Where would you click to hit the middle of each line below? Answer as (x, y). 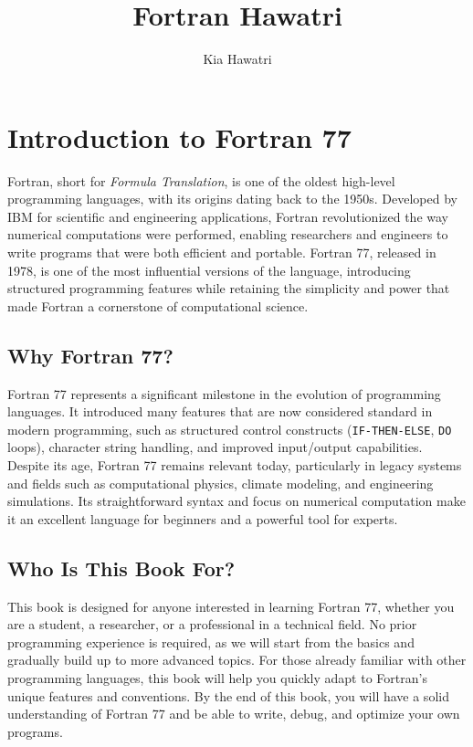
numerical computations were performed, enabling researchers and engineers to (228, 234)
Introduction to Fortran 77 (179, 137)
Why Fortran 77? (90, 355)
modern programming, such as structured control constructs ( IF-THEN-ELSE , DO (230, 429)
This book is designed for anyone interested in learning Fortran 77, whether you (231, 606)
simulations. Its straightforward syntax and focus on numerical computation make (236, 501)
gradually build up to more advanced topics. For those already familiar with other (237, 660)
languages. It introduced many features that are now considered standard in (220, 411)
